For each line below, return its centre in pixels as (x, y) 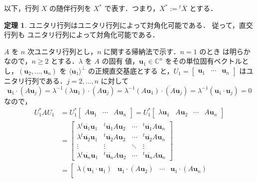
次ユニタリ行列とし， (62, 51)
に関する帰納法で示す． (142, 51)
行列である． (46, 80)
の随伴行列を (70, 8)
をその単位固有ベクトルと (207, 61)
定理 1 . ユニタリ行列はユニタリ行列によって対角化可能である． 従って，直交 (128, 25)
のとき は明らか (225, 51)
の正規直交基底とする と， (131, 70)
